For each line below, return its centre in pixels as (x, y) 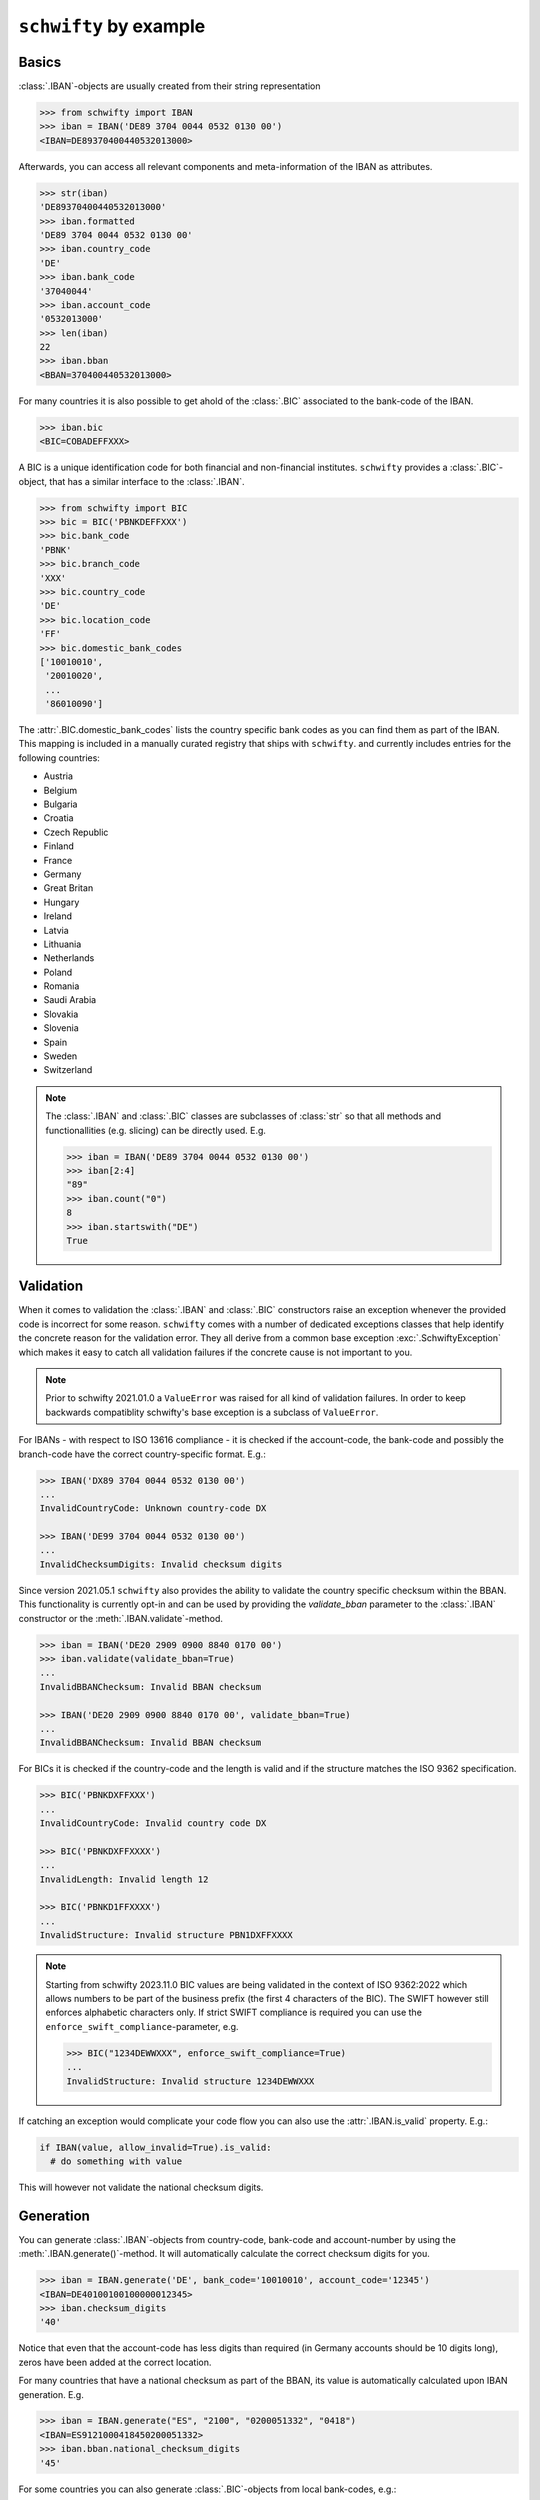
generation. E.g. (51, 2394)
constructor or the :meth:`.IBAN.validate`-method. (121, 1618)
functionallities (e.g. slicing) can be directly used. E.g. (156, 1130)
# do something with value (116, 2161)
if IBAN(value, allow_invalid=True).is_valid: (155, 2147)
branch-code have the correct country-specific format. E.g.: (142, 1454)
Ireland (58, 916)
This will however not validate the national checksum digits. (141, 2187)
